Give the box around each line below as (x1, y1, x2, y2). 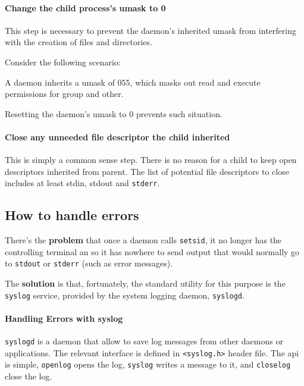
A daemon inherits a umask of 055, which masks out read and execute (5, 76, 261, 88)
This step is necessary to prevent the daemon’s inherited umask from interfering (5, 24, 296, 36)
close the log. (5, 370, 52, 382)
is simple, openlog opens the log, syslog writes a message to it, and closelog (5, 358, 291, 371)
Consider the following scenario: (5, 55, 121, 68)
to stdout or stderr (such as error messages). (5, 257, 173, 269)
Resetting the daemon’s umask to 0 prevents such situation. (5, 107, 222, 120)
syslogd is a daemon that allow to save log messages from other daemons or (5, 335, 283, 347)
